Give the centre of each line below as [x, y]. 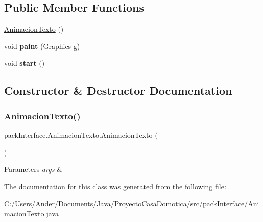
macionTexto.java [31, 213]
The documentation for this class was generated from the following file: [115, 186]
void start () [25, 63]
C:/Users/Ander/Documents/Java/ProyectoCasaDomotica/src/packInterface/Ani [132, 203]
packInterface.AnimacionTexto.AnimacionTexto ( [81, 134]
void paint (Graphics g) [42, 46]
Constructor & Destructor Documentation [118, 91]
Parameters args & [33, 169]
